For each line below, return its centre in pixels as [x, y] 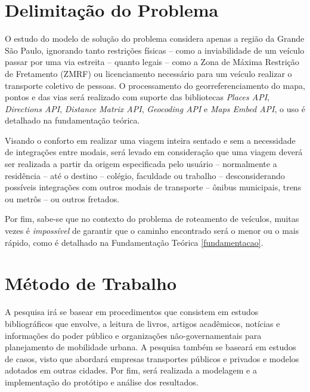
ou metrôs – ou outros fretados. [62, 198]
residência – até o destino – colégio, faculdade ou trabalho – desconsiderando [145, 175]
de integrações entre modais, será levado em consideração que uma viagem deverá [154, 152]
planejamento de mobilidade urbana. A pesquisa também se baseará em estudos [151, 347]
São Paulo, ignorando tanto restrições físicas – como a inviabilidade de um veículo [155, 50]
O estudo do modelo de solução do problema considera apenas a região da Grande [155, 38]
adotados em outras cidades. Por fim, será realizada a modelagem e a [131, 370]
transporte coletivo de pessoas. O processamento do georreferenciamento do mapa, [155, 85]
